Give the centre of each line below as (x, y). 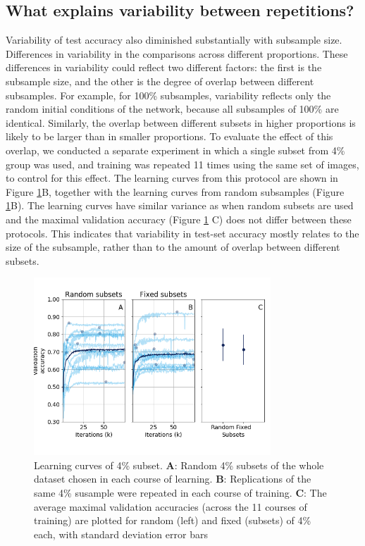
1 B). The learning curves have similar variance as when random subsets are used (180, 205)
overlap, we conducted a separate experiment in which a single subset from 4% (175, 150)
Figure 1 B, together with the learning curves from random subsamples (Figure (175, 191)
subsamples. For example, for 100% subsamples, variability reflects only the (168, 95)
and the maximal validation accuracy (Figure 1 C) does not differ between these (179, 219)
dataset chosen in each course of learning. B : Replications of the (173, 479)
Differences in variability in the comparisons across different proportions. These (177, 53)
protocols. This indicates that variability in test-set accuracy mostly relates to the (182, 233)
